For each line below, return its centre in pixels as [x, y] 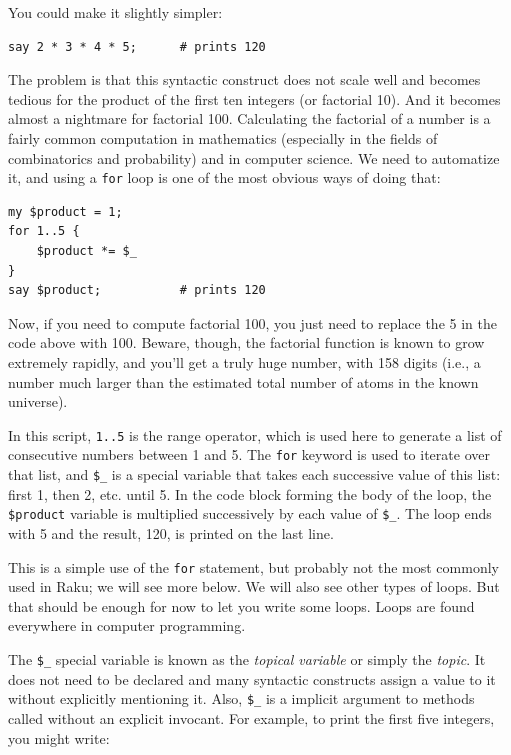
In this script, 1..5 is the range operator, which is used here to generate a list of [255, 434]
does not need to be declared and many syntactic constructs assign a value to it [252, 678]
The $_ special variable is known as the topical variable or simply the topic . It [247, 659]
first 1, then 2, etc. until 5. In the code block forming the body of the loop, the [250, 493]
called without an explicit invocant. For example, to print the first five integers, [251, 717]
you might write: [59, 737]
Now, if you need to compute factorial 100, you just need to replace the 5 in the [252, 322]
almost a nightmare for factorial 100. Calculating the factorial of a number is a [249, 118]
